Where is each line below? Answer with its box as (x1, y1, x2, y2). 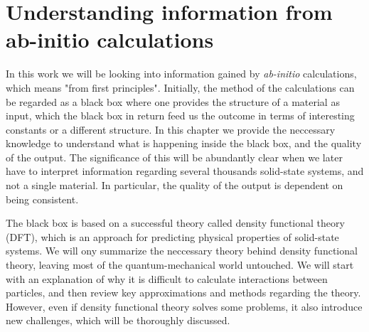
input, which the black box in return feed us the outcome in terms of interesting (6, 108, 355, 123)
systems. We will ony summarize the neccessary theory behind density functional (6, 243, 358, 258)
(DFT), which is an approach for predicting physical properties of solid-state (6, 229, 339, 244)
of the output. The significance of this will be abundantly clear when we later (6, 149, 343, 164)
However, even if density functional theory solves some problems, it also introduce (6, 299, 363, 314)
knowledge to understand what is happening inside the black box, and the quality (6, 136, 362, 151)
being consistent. (6, 191, 79, 206)
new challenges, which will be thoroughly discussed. (6, 313, 230, 328)
